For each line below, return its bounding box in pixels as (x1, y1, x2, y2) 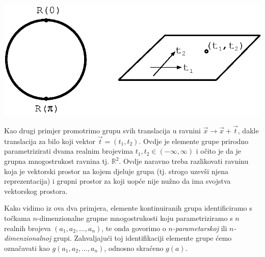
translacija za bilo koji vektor (4, 135, 96, 146)
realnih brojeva (4, 222, 51, 233)
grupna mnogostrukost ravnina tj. (4, 156, 110, 166)
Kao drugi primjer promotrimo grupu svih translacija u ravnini (4, 125, 201, 136)
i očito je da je (196, 146, 242, 156)
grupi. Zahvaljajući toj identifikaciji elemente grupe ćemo (53, 233, 232, 243)
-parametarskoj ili (172, 222, 227, 233)
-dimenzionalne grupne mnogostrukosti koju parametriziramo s (37, 212, 233, 223)
